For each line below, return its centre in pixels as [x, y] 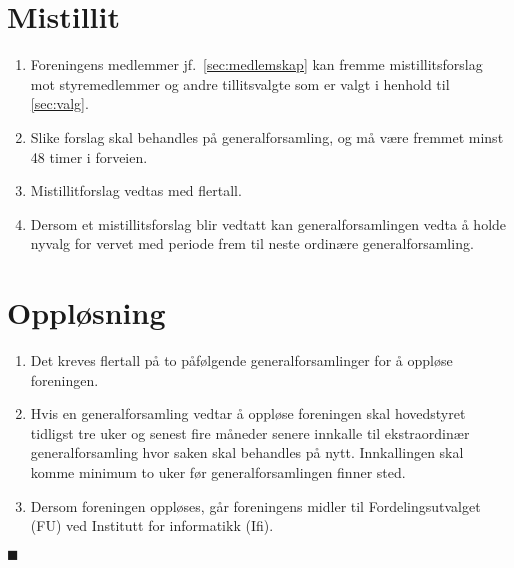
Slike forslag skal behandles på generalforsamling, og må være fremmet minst [267, 136]
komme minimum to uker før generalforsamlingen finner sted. [218, 471]
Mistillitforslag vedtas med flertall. [136, 190]
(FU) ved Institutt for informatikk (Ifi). [152, 525]
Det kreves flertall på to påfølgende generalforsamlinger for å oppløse [241, 360]
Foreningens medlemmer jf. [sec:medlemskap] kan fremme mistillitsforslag [256, 64]
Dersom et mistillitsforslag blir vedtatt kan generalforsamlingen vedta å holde [268, 223]
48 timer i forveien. [89, 156]
